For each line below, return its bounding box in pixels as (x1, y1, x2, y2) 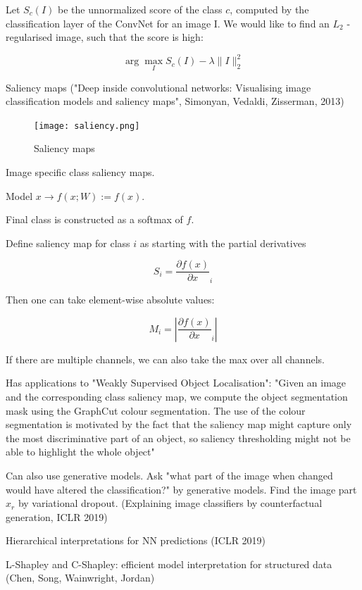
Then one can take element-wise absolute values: (6, 292, 215, 307)
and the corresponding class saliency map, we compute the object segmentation (6, 389, 348, 403)
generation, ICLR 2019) (6, 509, 108, 524)
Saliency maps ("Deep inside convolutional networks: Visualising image (6, 80, 311, 94)
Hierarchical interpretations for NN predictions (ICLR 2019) (6, 533, 266, 548)
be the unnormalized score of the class (58, 2, 223, 16)
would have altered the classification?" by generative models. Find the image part (6, 482, 357, 496)
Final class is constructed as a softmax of (6, 212, 183, 227)
